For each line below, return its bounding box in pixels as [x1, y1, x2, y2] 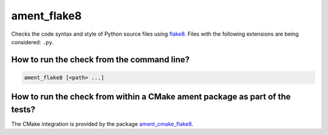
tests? [11, 104, 36, 114]
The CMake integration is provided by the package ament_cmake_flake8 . [11, 120, 194, 128]
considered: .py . [11, 38, 54, 45]
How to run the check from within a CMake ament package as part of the [11, 91, 291, 102]
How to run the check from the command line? [11, 54, 190, 65]
